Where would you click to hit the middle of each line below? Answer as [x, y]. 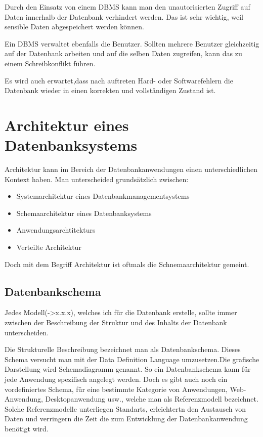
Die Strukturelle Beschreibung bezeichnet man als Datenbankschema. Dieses [123, 349]
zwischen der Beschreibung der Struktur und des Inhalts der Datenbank [116, 322]
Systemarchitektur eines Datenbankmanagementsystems [103, 196]
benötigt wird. [27, 428]
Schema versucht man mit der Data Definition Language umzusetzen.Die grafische [132, 359]
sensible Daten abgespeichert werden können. [74, 27]
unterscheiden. [27, 332]
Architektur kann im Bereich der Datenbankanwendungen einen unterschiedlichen [131, 169]
